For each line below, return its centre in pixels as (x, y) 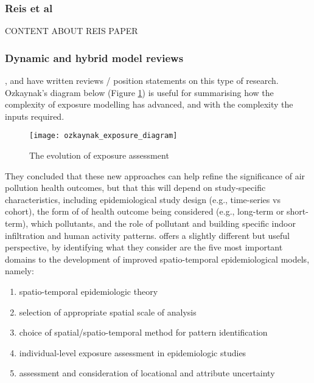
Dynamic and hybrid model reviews (94, 57)
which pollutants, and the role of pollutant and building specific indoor (163, 223)
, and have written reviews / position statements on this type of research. (142, 81)
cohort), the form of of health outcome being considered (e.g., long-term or (145, 211)
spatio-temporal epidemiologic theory (89, 291)
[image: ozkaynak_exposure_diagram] (103, 136)
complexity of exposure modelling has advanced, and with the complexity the (149, 104)
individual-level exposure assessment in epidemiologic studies (133, 352)
